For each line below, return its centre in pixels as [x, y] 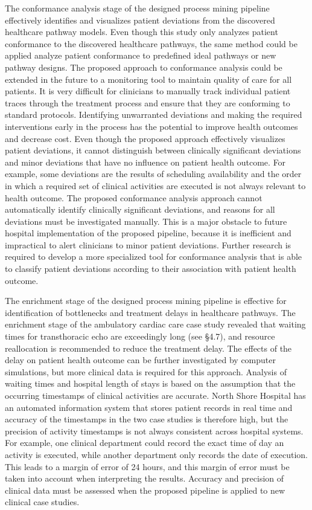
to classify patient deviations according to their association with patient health [151, 269]
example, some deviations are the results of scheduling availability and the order [153, 174]
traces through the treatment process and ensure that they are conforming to [148, 102]
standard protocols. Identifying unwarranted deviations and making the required [154, 115]
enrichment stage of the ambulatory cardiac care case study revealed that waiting [155, 324]
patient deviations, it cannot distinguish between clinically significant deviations [153, 150]
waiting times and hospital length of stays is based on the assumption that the [150, 383]
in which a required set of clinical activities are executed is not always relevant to [155, 185]
